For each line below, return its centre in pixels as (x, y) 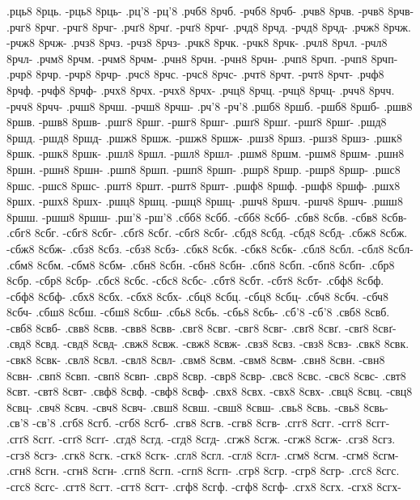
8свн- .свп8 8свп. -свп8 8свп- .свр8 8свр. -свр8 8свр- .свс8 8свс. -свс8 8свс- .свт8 (206, 375)
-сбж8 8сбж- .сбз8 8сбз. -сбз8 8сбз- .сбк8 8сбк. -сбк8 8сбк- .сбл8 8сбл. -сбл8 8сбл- (210, 248)
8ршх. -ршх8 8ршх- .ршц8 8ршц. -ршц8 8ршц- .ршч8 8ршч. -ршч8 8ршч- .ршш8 (205, 201)
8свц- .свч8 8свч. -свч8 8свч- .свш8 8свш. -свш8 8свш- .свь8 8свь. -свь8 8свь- (197, 407)
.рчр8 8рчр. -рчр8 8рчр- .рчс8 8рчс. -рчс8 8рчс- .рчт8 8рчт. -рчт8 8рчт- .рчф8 (195, 74)
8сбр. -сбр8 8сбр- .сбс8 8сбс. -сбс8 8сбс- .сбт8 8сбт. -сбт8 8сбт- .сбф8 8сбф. (195, 280)
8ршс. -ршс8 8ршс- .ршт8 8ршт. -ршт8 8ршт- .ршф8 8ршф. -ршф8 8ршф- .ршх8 (204, 185)
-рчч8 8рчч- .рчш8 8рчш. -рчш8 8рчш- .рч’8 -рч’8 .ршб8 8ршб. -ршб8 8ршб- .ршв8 (210, 106)
